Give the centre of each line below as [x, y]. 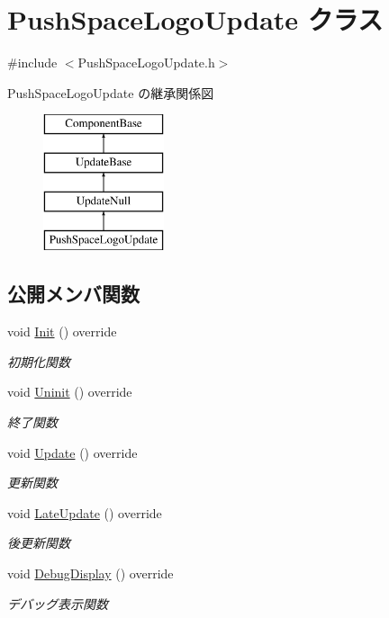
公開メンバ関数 [73, 294]
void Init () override [62, 331]
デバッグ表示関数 [58, 603]
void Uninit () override [70, 392]
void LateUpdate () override [85, 512]
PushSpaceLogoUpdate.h [146, 63]
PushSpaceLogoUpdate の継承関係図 [111, 92]
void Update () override [72, 452]
